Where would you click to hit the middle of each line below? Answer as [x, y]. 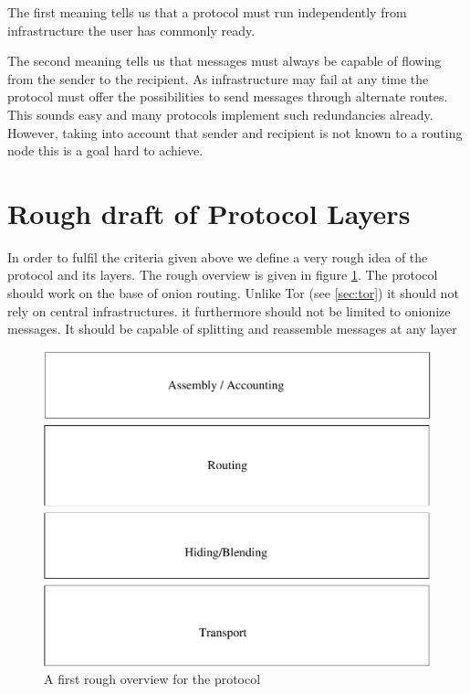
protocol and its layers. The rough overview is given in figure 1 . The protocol [223, 275]
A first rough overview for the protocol [152, 679]
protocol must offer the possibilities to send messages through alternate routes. [228, 96]
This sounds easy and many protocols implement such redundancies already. [220, 114]
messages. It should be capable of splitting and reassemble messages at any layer [232, 329]
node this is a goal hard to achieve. [105, 150]
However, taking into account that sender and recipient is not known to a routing [235, 132]
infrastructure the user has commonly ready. [131, 30]
